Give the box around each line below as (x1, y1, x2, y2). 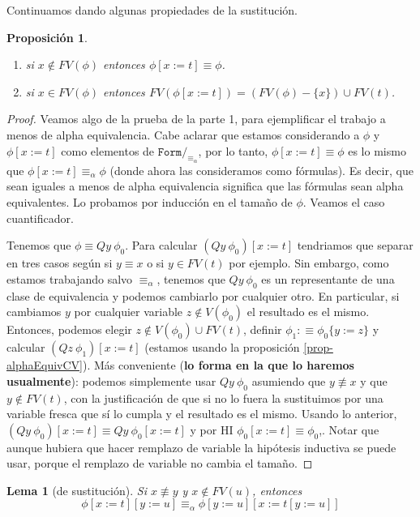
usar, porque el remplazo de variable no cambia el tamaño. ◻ (6, 455, 313, 472)
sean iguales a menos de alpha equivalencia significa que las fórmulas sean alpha (6, 177, 404, 194)
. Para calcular (125, 237, 198, 254)
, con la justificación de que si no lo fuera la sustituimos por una (63, 389, 384, 406)
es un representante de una (261, 270, 395, 287)
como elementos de (61, 142, 155, 159)
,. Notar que (319, 421, 379, 438)
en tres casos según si (6, 254, 113, 271)
